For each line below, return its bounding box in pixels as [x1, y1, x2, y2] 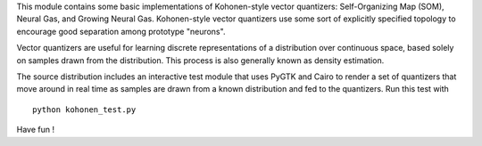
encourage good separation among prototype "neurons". [16, 26, 226, 36]
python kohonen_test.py [32, 104, 137, 115]
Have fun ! [16, 125, 55, 135]
